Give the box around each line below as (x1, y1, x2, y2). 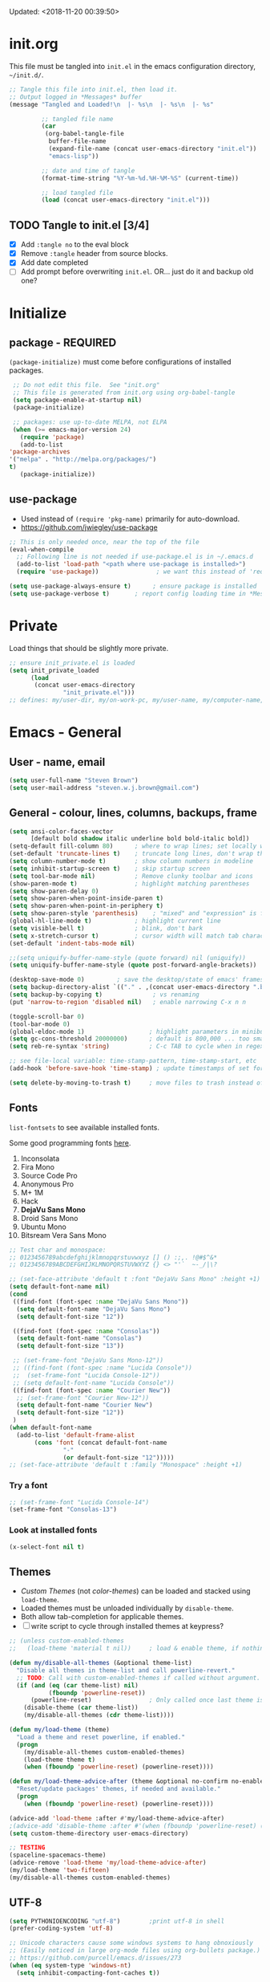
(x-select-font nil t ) (9, 1543, 85, 1551)
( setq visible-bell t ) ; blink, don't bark (9, 924, 204, 932)
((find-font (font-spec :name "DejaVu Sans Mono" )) (12, 1297, 189, 1305)
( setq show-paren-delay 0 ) (9, 887, 99, 895)
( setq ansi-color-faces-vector (9, 827, 114, 836)
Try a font (9, 1480, 48, 1492)
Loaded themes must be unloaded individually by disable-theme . (20, 1603, 235, 1613)
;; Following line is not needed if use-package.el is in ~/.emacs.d (16, 553, 253, 561)
